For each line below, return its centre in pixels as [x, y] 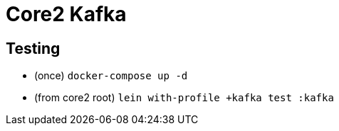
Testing [33, 48]
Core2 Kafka [66, 14]
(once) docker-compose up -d [111, 76]
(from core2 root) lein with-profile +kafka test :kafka [184, 98]
